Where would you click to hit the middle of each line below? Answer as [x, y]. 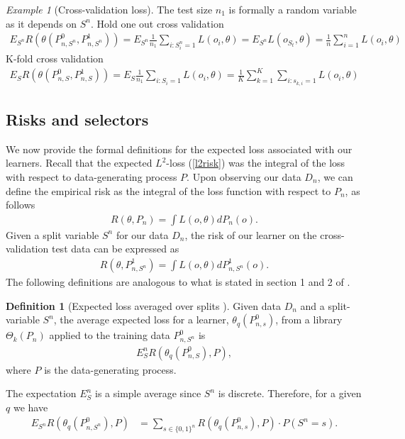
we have [30, 407]
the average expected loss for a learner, [144, 319]
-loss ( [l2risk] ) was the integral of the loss [256, 163]
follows [21, 205]
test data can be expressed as [115, 249]
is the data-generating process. [110, 369]
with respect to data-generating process [91, 176]
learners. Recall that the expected [79, 163]
